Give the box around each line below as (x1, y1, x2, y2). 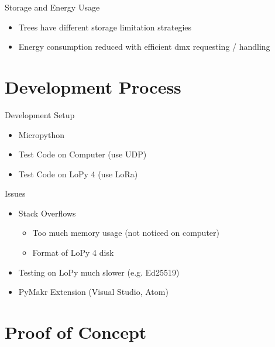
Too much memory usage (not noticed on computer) (32, 226, 220, 239)
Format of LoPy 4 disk (32, 246, 114, 259)
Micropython (18, 128, 65, 140)
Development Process (5, 74, 181, 98)
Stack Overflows (18, 207, 76, 219)
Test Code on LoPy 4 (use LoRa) (18, 167, 138, 180)
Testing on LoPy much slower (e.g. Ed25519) (18, 266, 180, 278)
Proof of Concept (5, 320, 147, 344)
